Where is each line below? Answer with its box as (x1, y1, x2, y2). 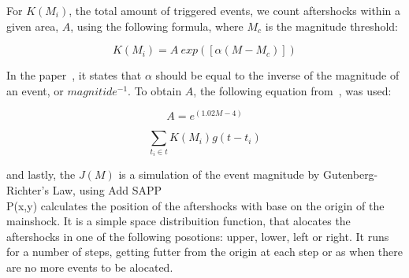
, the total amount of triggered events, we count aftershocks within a (69, 2, 400, 18)
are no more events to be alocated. (6, 258, 173, 275)
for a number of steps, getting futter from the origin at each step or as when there (6, 243, 403, 260)
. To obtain (128, 82, 182, 98)
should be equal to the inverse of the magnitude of (155, 67, 400, 83)
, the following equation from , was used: (193, 82, 392, 98)
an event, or (6, 82, 64, 98)
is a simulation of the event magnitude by (118, 166, 320, 183)
